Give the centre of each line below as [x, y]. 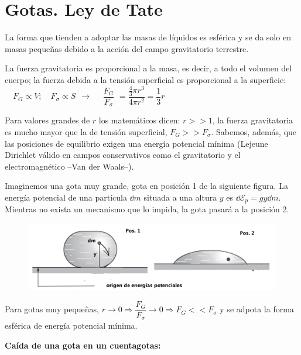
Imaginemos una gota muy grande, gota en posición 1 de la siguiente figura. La [146, 186]
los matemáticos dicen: [139, 120]
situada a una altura [180, 197]
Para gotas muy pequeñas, [52, 309]
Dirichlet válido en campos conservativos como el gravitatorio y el [123, 155]
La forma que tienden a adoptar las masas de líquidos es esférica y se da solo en [148, 37]
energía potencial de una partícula [66, 197]
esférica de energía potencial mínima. [71, 325]
